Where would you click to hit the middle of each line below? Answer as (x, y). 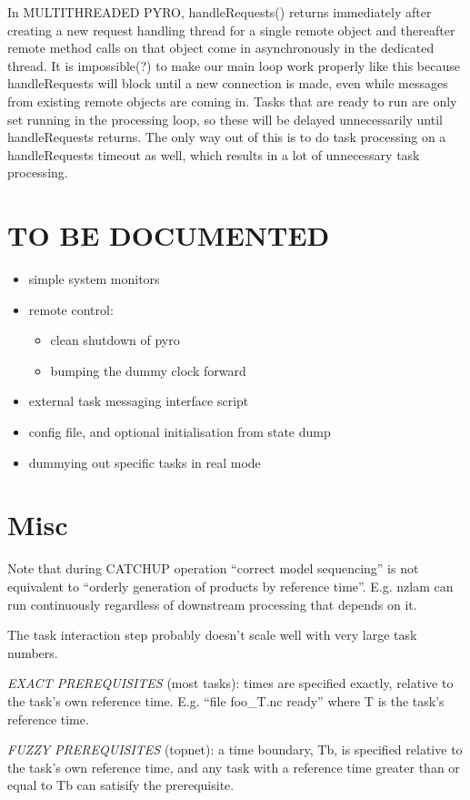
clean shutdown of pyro (115, 340)
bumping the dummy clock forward (148, 370)
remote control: (71, 309)
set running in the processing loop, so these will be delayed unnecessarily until (225, 119)
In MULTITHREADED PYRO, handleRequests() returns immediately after (220, 12)
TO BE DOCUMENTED (169, 235)
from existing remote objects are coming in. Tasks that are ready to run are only (232, 101)
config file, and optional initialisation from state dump (180, 432)
